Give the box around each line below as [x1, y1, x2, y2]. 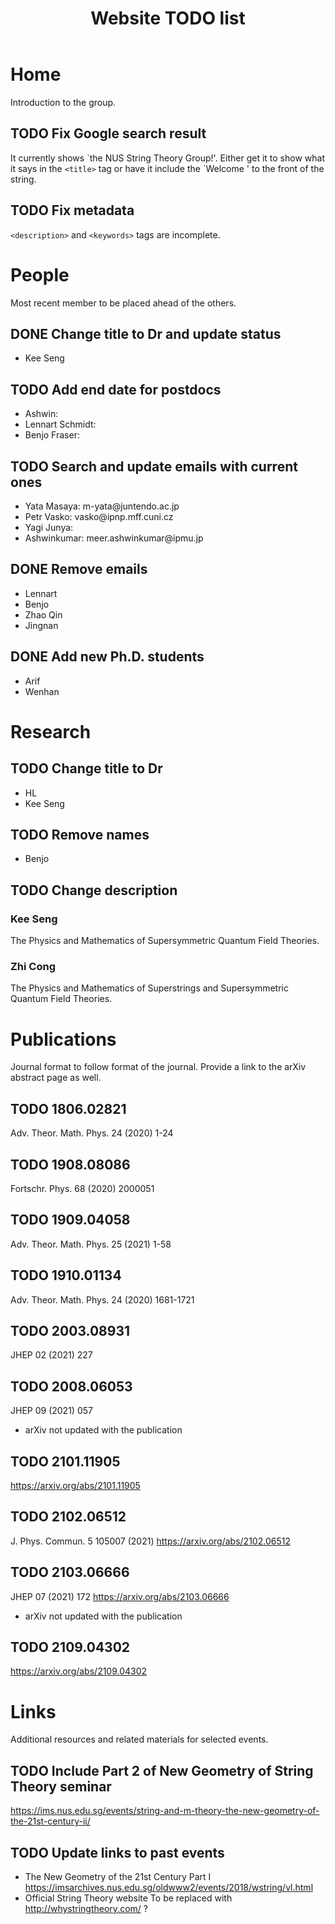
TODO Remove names [10, 826, 150, 843]
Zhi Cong [10, 959, 57, 973]
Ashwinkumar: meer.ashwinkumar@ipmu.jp [24, 532, 204, 544]
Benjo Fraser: [24, 429, 80, 441]
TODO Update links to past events [10, 1844, 225, 1861]
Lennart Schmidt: [24, 418, 97, 431]
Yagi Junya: [24, 521, 74, 533]
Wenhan [24, 685, 60, 697]
